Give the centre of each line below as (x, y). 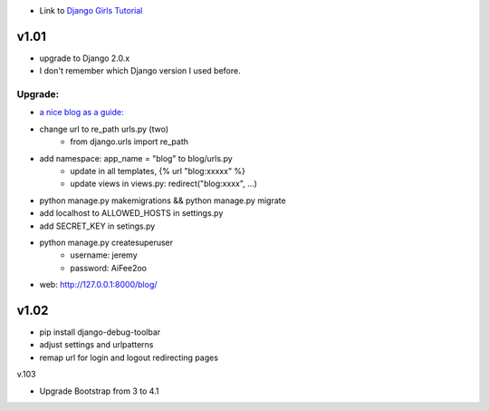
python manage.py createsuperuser (106, 242)
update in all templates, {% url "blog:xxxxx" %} (158, 171)
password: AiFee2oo (109, 268)
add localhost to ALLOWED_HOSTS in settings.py (131, 213)
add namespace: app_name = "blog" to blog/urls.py (136, 158)
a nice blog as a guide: (81, 113)
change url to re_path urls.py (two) (104, 129)
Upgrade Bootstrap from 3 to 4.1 (99, 391)
